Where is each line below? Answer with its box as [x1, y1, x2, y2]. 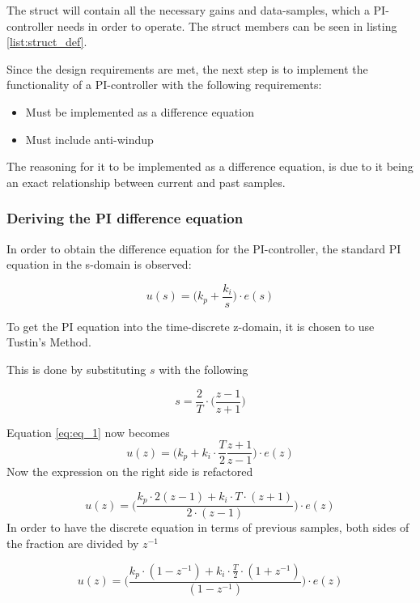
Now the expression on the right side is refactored [6, 463, 253, 480]
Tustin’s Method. [6, 333, 91, 350]
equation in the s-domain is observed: [6, 256, 192, 273]
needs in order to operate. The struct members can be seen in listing [57, 17, 397, 34]
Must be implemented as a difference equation [25, 103, 254, 120]
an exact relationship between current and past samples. [6, 173, 286, 190]
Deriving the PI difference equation [6, 208, 244, 228]
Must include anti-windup [25, 130, 154, 147]
